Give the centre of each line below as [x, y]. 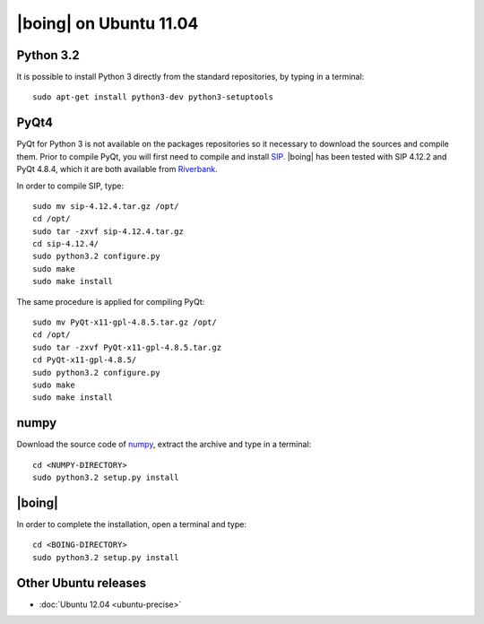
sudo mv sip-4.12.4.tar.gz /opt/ [106, 206]
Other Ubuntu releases [82, 583]
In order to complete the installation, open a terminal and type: [131, 524]
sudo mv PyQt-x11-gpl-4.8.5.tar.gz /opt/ [125, 322]
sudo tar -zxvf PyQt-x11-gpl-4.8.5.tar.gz [127, 347]
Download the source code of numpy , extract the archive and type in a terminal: [164, 445]
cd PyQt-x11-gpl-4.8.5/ [85, 360]
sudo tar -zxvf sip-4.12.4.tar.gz [108, 231]
